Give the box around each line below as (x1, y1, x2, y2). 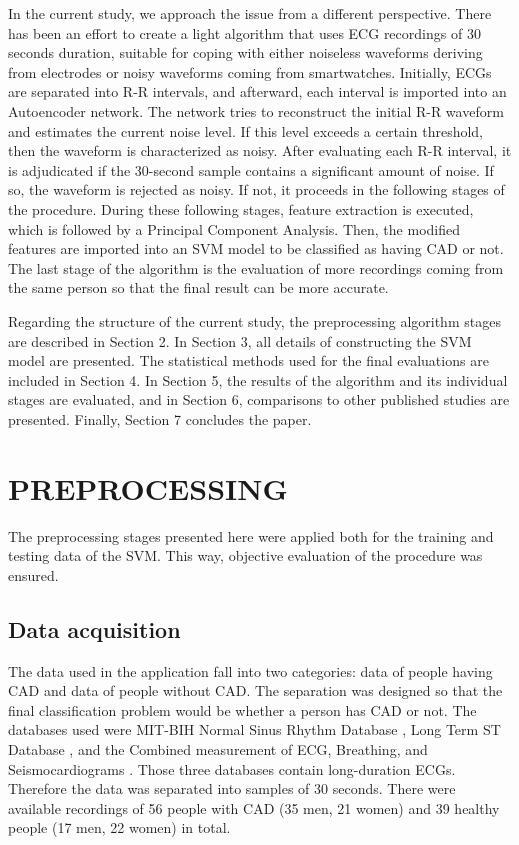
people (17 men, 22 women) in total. (8, 817, 231, 838)
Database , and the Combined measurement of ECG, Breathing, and (8, 738, 428, 759)
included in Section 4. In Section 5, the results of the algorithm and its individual (8, 369, 508, 390)
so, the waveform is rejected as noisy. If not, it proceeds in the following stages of (8, 179, 505, 200)
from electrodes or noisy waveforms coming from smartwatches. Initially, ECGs (8, 61, 492, 82)
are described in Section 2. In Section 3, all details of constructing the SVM (8, 330, 472, 351)
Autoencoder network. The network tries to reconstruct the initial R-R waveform (8, 100, 504, 121)
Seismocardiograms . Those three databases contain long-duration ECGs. (8, 758, 456, 779)
